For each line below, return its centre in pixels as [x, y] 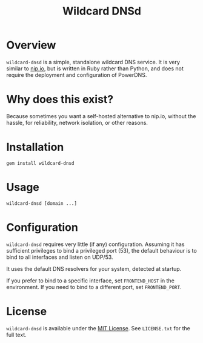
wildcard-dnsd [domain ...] [42, 203]
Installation [35, 147]
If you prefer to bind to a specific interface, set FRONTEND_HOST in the [90, 281]
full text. [16, 335]
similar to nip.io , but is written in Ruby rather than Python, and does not [95, 68]
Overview [31, 45]
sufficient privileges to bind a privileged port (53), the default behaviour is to [101, 250]
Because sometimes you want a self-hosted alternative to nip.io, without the [101, 116]
